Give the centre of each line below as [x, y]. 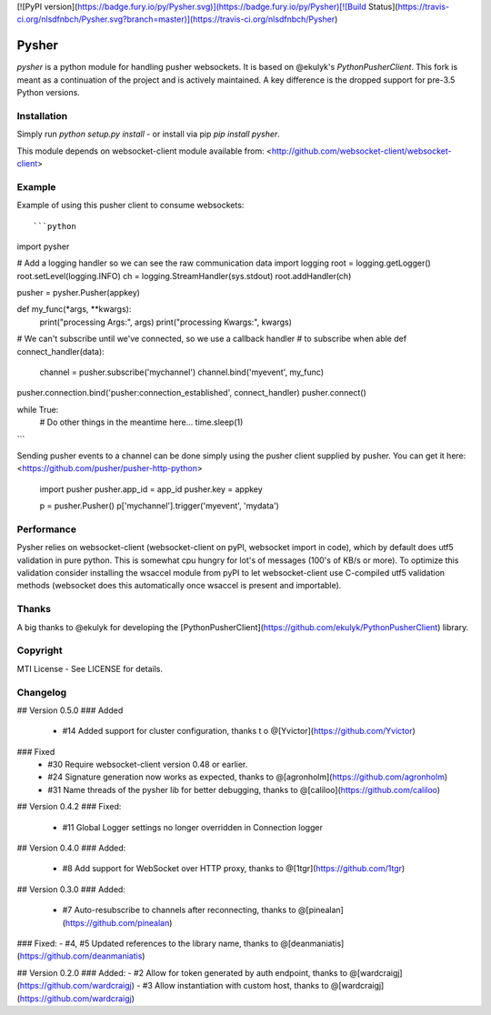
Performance [47, 529]
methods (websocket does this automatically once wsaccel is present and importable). [179, 586]
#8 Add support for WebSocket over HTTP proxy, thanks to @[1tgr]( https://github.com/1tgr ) [234, 869]
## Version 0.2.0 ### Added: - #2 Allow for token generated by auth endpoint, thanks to [182, 972]
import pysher [43, 246]
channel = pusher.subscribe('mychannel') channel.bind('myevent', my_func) [182, 372]
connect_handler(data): [60, 351]
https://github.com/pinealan [117, 922]
